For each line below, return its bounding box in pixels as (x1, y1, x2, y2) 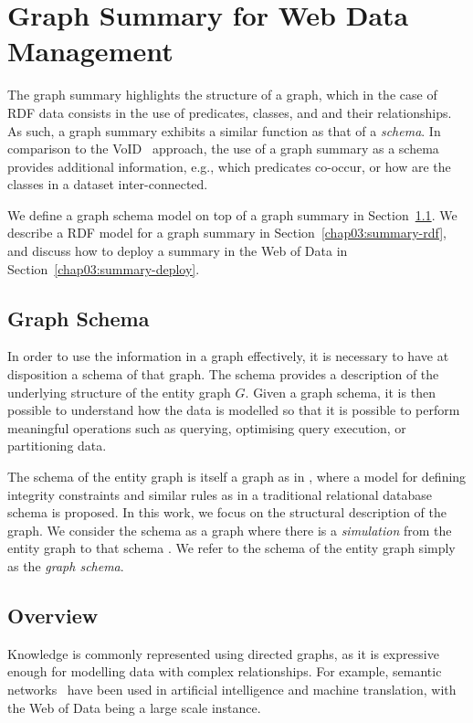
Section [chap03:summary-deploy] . (7, 259, 200, 278)
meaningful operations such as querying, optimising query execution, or (7, 418, 406, 437)
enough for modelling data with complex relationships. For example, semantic (7, 662, 442, 681)
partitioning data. (7, 436, 107, 455)
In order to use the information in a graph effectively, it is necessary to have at (7, 346, 449, 366)
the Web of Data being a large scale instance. (7, 697, 261, 717)
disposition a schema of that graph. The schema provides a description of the (7, 365, 439, 384)
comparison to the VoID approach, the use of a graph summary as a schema (7, 139, 439, 158)
